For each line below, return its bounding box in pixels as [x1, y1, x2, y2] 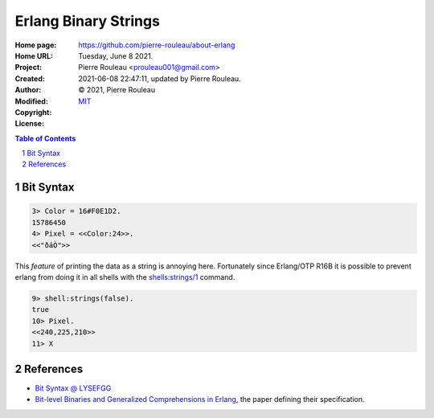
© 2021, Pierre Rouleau [78, 85, 156, 95]
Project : [14, 63, 43, 72]
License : [14, 119, 44, 129]
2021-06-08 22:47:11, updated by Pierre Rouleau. [78, 73, 241, 84]
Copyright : [14, 107, 52, 117]
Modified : [14, 96, 48, 106]
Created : [14, 73, 46, 84]
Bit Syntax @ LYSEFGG [35, 383, 112, 393]
